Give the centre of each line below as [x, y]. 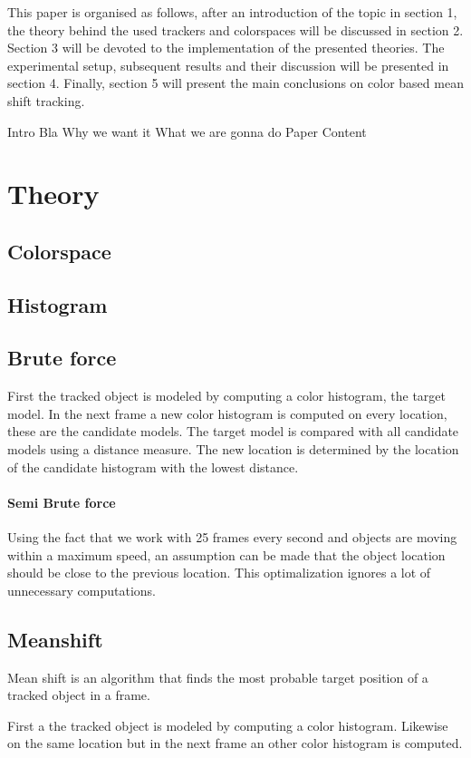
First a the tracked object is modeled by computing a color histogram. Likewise [228, 725]
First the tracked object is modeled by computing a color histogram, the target [226, 396]
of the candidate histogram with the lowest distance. [153, 466]
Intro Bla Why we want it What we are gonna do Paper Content [187, 131]
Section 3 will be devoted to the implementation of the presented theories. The [226, 48]
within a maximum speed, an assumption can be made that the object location [226, 554]
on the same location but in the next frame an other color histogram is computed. [235, 743]
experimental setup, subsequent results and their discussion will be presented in [228, 65]
